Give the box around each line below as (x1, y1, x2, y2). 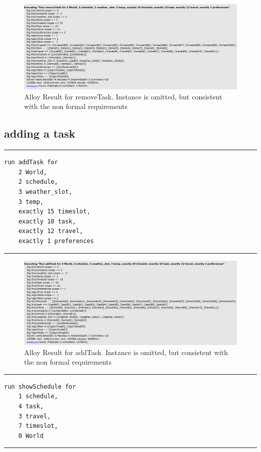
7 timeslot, (18, 422, 58, 430)
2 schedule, (18, 178, 58, 186)
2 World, (18, 168, 47, 176)
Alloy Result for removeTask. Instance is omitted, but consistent (24, 91, 222, 101)
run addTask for (4, 159, 58, 166)
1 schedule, (18, 393, 58, 400)
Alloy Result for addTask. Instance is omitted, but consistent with (24, 347, 228, 357)
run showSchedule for (4, 383, 76, 390)
